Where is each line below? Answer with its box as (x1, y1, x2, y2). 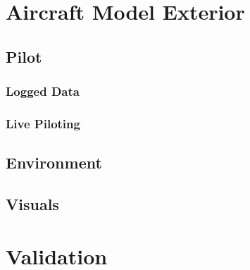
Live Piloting (6, 114, 80, 132)
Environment (6, 152, 102, 173)
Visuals (6, 193, 59, 215)
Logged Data (6, 82, 80, 100)
